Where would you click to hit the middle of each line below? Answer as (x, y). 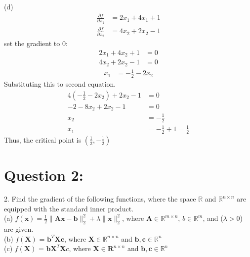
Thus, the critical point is (43, 139)
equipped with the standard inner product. (69, 208)
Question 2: (44, 175)
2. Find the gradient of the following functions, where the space (100, 199)
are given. (19, 229)
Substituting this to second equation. (60, 84)
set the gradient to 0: (36, 43)
